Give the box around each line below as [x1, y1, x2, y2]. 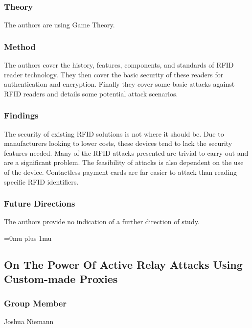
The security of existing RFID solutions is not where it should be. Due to [4, 128, 224, 139]
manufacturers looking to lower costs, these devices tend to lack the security [4, 138, 232, 148]
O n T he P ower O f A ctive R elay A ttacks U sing [4, 257, 243, 272]
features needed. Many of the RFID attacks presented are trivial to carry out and [4, 147, 249, 158]
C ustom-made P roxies [4, 271, 118, 286]
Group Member [4, 297, 67, 309]
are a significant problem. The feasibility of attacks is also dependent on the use [4, 157, 244, 167]
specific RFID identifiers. [4, 176, 79, 187]
